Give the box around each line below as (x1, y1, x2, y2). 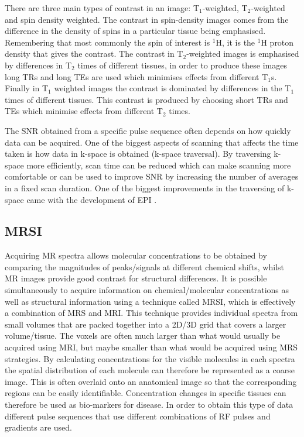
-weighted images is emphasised (186, 47, 299, 60)
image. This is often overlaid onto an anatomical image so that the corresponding (5, 375, 297, 387)
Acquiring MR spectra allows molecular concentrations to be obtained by (5, 249, 267, 261)
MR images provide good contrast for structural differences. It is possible (5, 272, 267, 284)
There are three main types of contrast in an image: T (5, 2, 199, 13)
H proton (261, 36, 294, 48)
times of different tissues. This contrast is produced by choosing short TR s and (5, 93, 288, 105)
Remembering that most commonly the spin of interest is (5, 36, 210, 48)
